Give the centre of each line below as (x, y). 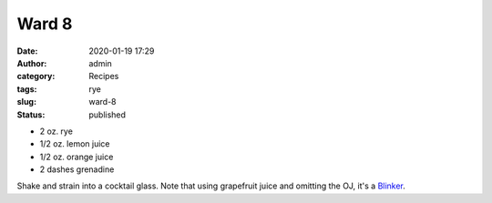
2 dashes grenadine (77, 169)
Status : (31, 115)
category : (36, 76)
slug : (26, 102)
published (108, 115)
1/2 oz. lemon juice (75, 144)
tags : (27, 89)
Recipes (104, 76)
